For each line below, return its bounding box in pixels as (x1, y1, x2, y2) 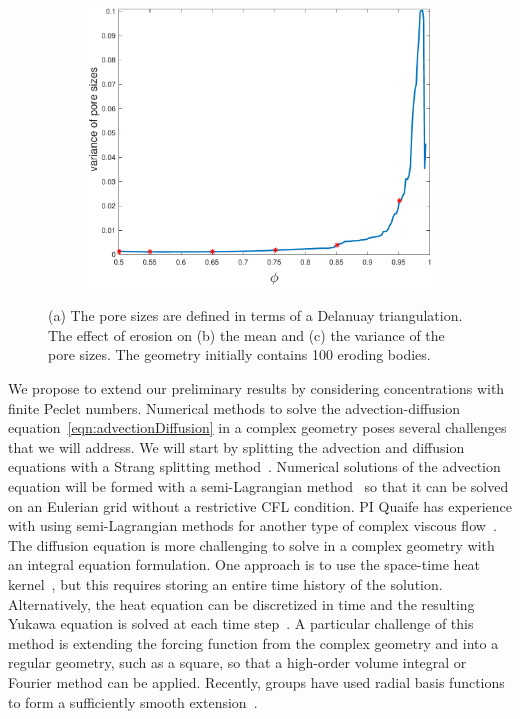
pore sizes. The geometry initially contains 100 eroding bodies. (48, 344, 431, 365)
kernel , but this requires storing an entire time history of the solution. (8, 573, 443, 594)
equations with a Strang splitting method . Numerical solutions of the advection (8, 456, 501, 477)
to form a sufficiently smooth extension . (8, 691, 258, 712)
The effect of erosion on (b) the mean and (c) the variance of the (48, 324, 445, 345)
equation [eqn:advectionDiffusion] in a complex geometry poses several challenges (8, 417, 507, 438)
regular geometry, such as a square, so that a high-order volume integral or (8, 652, 467, 673)
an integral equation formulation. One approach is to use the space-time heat (8, 554, 481, 575)
